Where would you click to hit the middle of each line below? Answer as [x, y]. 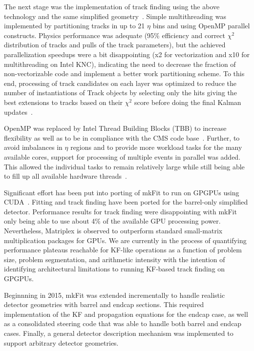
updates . [18, 112]
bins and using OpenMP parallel [201, 26]
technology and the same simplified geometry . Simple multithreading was [115, 16]
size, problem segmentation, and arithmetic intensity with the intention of [115, 259]
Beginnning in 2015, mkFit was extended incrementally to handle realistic [115, 295]
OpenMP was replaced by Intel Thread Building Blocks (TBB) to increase [115, 128]
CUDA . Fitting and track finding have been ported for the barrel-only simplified [126, 202]
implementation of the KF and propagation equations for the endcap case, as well [126, 314]
